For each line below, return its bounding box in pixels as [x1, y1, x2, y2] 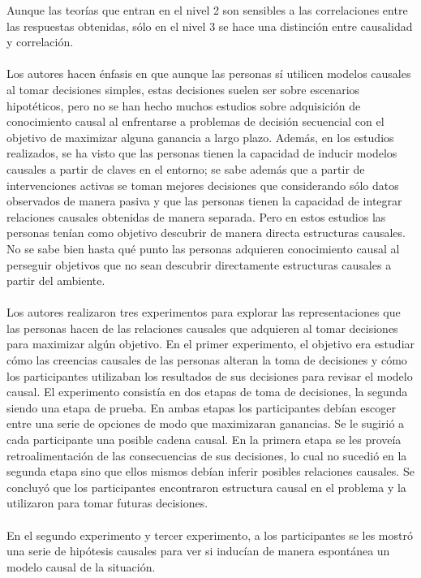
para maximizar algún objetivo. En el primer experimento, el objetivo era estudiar [6, 335, 415, 352]
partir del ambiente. [6, 272, 105, 289]
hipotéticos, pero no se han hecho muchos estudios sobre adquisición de [6, 97, 361, 114]
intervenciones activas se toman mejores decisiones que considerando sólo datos [6, 176, 399, 193]
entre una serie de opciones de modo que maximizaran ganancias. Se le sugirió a [6, 415, 405, 432]
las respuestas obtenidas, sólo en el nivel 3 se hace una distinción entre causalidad [6, 17, 413, 34]
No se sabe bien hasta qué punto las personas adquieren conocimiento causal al [6, 239, 400, 257]
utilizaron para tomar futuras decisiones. [6, 494, 208, 511]
